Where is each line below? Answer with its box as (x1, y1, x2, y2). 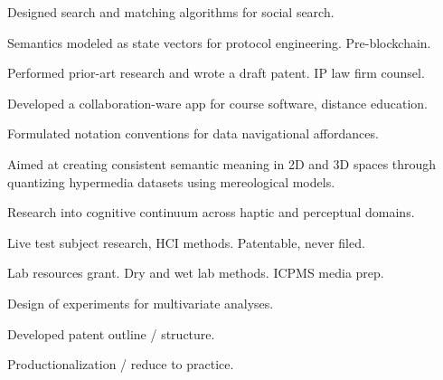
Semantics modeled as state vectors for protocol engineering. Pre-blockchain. (7, 33, 431, 52)
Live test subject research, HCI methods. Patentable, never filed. (7, 233, 365, 252)
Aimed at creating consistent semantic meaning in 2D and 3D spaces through (7, 154, 437, 173)
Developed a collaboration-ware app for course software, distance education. (7, 93, 428, 112)
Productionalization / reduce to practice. (7, 355, 234, 374)
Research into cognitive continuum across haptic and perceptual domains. (7, 203, 415, 222)
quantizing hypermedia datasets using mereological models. (7, 172, 335, 191)
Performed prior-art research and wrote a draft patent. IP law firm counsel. (7, 63, 425, 82)
